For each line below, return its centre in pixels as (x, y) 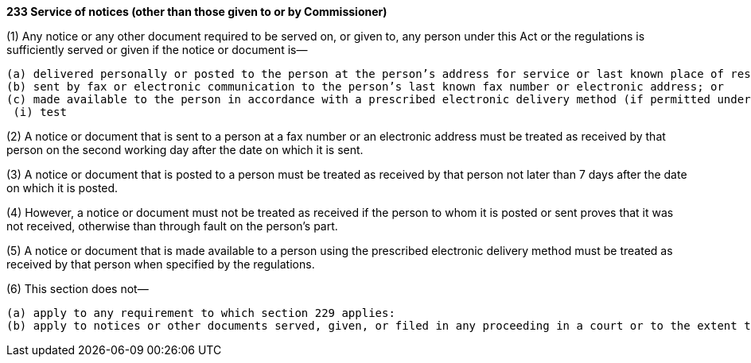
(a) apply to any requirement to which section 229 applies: (201, 313)
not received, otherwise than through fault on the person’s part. (172, 226)
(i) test (40, 112)
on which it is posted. (62, 188)
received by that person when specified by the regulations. (161, 264)
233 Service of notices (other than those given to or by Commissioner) (197, 12)
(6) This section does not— (78, 289)
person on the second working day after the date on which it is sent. (185, 150)
